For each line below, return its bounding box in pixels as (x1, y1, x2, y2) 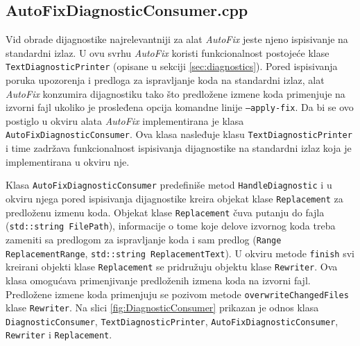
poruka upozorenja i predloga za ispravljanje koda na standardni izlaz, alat (6, 73, 325, 87)
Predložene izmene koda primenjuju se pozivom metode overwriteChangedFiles (6, 286, 349, 301)
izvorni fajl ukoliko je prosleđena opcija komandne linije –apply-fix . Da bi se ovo (6, 100, 354, 114)
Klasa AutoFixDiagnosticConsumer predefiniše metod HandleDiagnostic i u (6, 178, 332, 192)
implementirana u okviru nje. (6, 154, 130, 168)
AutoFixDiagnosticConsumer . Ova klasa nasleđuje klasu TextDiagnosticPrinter (6, 127, 352, 141)
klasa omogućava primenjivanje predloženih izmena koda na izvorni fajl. (6, 273, 311, 287)
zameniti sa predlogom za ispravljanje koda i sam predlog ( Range (6, 232, 282, 246)
